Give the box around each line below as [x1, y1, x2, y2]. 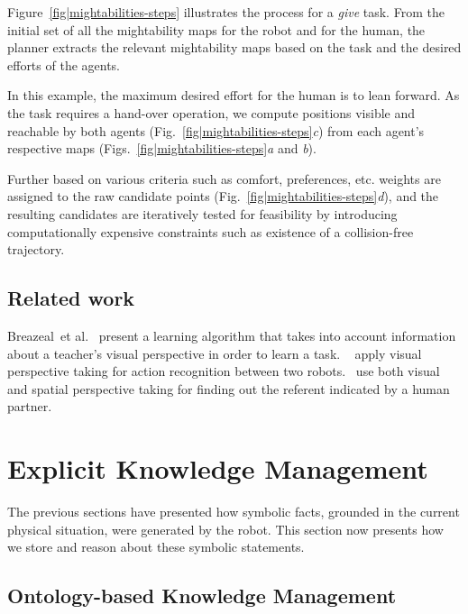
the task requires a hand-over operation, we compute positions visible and [7, 103, 416, 122]
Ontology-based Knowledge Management [7, 582, 397, 609]
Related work [7, 284, 135, 312]
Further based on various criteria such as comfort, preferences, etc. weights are [7, 169, 441, 188]
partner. [7, 397, 52, 416]
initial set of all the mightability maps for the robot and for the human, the [7, 20, 426, 39]
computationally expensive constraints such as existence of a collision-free [7, 222, 414, 241]
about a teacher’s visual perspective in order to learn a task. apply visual [7, 344, 422, 362]
